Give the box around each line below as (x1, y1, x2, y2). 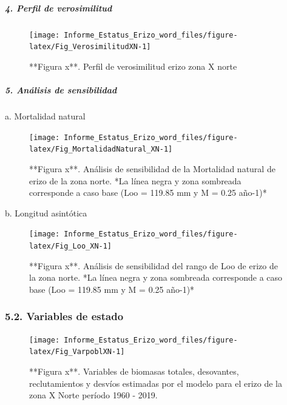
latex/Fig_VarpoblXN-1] (29, 347, 125, 356)
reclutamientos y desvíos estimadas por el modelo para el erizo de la (29, 377, 282, 389)
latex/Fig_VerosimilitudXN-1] (29, 42, 151, 52)
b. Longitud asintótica (5, 206, 87, 219)
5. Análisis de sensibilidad (5, 84, 117, 96)
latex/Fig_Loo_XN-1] (29, 241, 112, 250)
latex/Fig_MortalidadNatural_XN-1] (29, 145, 173, 154)
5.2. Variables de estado (5, 309, 124, 324)
